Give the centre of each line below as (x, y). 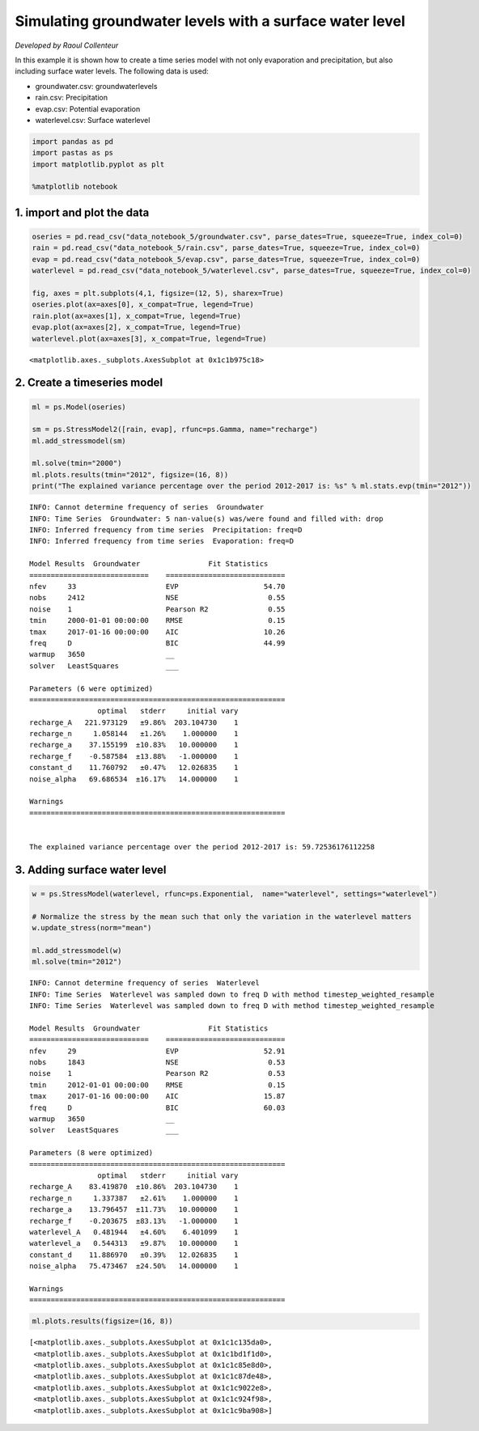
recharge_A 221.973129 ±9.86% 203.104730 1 (134, 722)
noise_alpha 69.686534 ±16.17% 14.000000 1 (134, 779)
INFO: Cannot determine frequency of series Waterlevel (145, 983)
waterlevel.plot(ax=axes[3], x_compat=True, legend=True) (149, 339)
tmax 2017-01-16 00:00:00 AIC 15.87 (157, 1097)
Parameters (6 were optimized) (91, 688)
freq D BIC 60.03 (157, 1107)
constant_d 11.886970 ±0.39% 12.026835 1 (134, 1255)
